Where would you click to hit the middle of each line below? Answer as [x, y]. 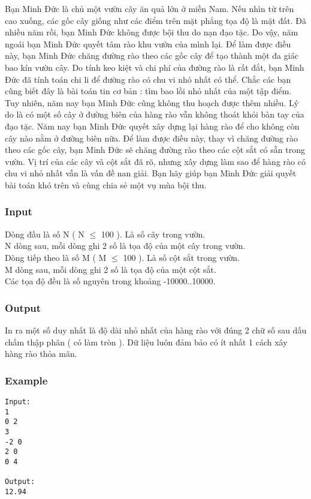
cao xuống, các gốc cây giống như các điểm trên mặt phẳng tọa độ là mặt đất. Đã [156, 20]
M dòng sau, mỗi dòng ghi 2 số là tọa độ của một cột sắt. [111, 269]
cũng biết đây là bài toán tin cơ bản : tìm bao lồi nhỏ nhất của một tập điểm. [148, 91]
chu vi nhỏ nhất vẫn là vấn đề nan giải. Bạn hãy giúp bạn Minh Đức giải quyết [151, 173]
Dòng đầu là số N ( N [45, 234]
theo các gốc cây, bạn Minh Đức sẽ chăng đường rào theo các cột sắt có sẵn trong [155, 150]
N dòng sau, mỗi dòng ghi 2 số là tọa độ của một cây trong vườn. [125, 246]
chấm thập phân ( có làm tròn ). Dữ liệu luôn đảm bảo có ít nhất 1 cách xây [146, 342]
